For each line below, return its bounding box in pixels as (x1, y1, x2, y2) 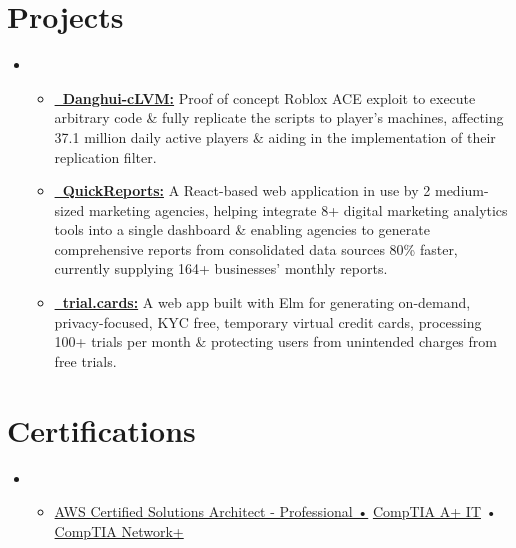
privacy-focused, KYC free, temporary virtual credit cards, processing (54, 311, 482, 332)
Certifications (7, 409, 196, 450)
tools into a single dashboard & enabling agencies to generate (54, 219, 430, 240)
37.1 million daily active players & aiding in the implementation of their (54, 126, 496, 147)
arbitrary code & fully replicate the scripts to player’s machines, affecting (54, 107, 504, 128)
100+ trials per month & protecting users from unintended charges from (54, 331, 497, 352)
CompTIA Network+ (54, 520, 184, 541)
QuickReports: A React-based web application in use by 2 (62, 180, 431, 201)
